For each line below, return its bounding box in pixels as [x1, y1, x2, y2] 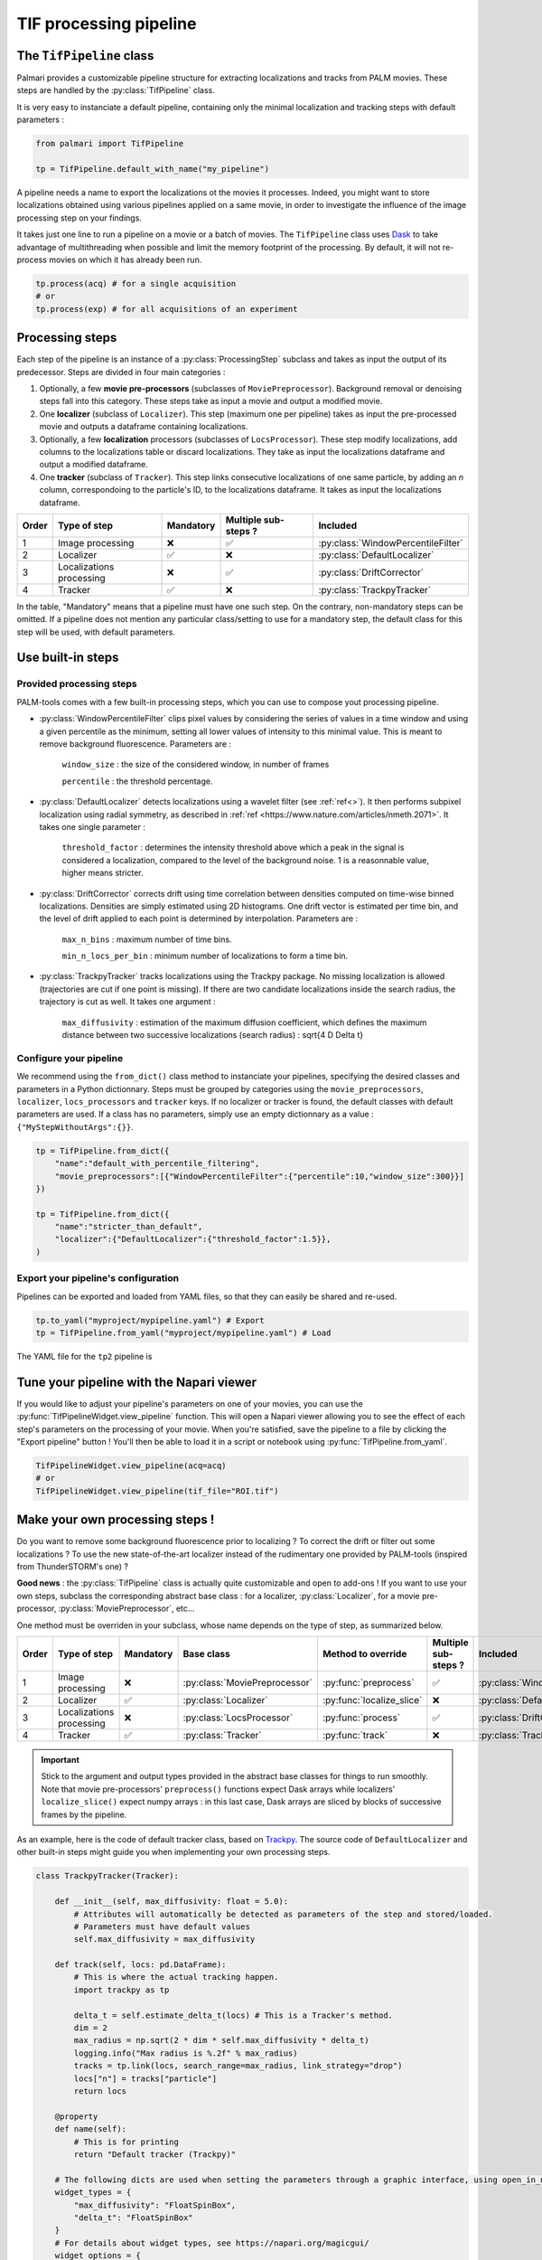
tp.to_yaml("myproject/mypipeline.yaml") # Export [35, 1315, 266, 1325]
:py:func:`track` [322, 1729, 388, 1742]
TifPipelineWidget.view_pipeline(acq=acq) [35, 1461, 227, 1471]
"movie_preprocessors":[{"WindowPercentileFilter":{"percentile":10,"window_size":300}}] [54, 1171, 465, 1182]
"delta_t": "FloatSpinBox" [73, 2212, 193, 2223]
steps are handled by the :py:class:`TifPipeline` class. [16, 85, 216, 96]
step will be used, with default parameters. [16, 626, 176, 637]
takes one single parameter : [39, 821, 146, 832]
